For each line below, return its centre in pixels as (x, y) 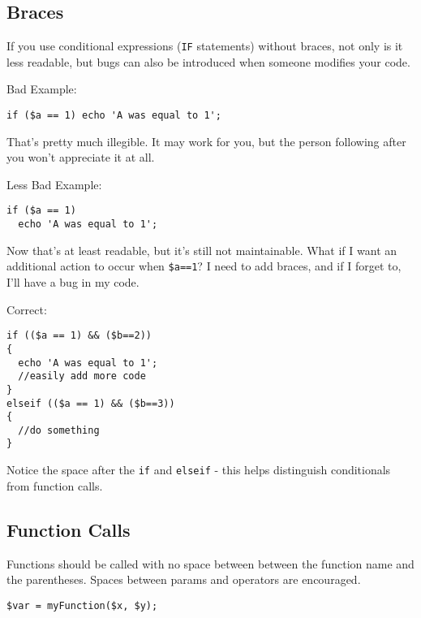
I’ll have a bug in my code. (73, 282)
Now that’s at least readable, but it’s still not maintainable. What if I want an (202, 250)
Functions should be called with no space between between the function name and (210, 563)
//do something (59, 430)
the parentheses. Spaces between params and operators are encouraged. (184, 579)
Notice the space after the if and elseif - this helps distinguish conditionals (199, 470)
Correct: (27, 309)
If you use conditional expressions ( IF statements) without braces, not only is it (205, 46)
